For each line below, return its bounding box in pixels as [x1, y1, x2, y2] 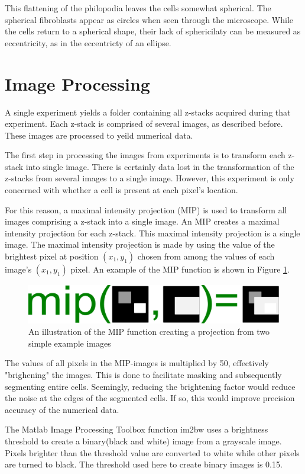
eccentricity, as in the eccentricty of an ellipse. [5, 36, 171, 49]
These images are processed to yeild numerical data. [5, 129, 193, 141]
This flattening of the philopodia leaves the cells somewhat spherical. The [5, 2, 271, 14]
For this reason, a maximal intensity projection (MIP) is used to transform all [5, 203, 287, 216]
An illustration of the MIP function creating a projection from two [28, 325, 270, 338]
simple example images [28, 337, 111, 349]
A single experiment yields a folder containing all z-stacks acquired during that [5, 105, 291, 118]
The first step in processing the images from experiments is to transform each [5, 149, 285, 161]
